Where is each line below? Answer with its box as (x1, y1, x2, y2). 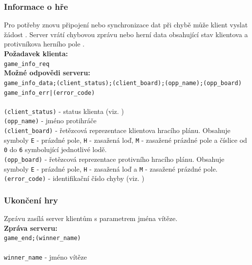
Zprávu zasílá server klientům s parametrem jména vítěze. (4, 213, 178, 223)
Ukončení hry (4, 194, 58, 206)
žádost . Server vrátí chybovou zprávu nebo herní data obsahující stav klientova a (4, 29, 248, 39)
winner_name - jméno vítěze (4, 251, 87, 262)
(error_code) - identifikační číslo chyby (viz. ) (4, 173, 145, 183)
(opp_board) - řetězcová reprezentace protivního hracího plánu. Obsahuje (4, 154, 225, 164)
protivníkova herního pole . (4, 39, 85, 49)
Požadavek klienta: (4, 48, 68, 58)
